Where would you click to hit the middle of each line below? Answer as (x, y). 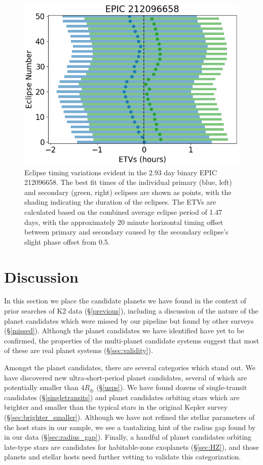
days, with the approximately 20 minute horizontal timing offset (124, 222)
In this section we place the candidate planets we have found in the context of (125, 301)
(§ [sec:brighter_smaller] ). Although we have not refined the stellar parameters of (129, 417)
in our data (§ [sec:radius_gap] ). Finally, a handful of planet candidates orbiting (128, 437)
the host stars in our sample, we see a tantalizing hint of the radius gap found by (130, 427)
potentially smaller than (41, 387)
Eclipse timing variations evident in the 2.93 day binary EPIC (121, 172)
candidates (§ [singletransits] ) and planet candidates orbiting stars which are (122, 397)
